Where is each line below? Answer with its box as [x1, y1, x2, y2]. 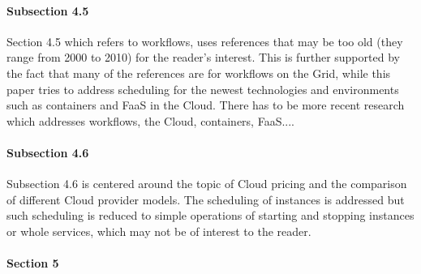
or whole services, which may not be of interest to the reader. [6, 222, 311, 239]
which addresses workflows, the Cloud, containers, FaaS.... [6, 112, 294, 129]
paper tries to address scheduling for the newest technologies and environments [6, 80, 399, 97]
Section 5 [6, 255, 59, 272]
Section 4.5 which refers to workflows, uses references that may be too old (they [6, 32, 403, 49]
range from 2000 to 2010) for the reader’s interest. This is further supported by [6, 49, 400, 66]
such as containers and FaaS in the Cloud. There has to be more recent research [6, 96, 405, 113]
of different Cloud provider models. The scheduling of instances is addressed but [6, 191, 405, 208]
